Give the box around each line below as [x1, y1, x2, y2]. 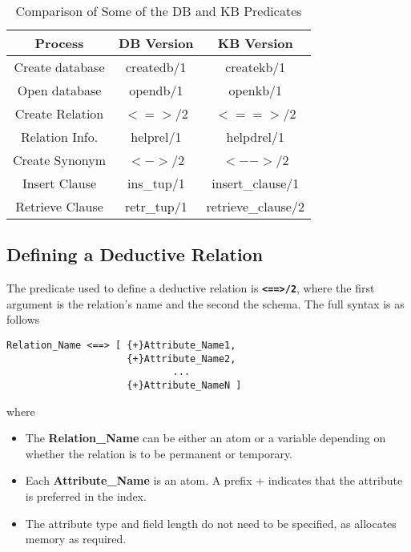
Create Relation [14, 104, 104, 123]
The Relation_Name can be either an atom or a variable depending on [25, 429, 386, 446]
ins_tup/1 [127, 174, 185, 192]
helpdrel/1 [226, 127, 285, 146]
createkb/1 [225, 58, 286, 76]
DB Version [119, 34, 194, 52]
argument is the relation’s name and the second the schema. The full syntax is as [6, 295, 405, 312]
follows [6, 311, 40, 328]
